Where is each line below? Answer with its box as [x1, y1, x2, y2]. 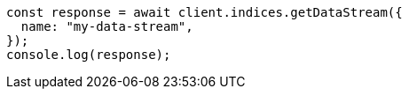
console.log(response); [6, 48, 171, 62]
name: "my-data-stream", [20, 19, 193, 33]
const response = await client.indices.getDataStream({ [6, 5, 403, 19]
